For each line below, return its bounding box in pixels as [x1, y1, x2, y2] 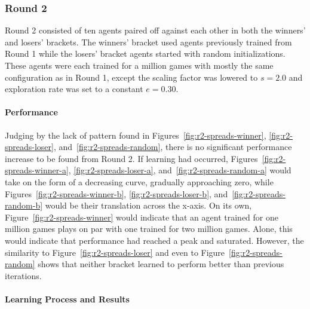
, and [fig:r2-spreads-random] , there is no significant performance [53, 140, 292, 153]
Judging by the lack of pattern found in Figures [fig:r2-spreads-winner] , [5, 129, 266, 141]
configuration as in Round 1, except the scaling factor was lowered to [5, 71, 258, 83]
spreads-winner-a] [5, 164, 69, 176]
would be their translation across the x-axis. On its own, [45, 199, 252, 212]
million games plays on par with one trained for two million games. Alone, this [5, 222, 293, 235]
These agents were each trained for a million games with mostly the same [5, 59, 274, 71]
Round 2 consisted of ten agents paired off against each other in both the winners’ [5, 24, 306, 36]
